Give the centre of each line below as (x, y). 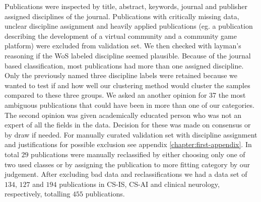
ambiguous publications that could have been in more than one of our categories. (129, 105)
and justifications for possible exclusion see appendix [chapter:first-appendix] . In (128, 144)
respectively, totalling (38, 194)
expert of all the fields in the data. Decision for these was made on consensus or (128, 125)
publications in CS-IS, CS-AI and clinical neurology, (139, 184)
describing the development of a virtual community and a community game (121, 36)
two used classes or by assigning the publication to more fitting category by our (127, 164)
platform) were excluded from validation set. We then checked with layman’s (123, 46)
